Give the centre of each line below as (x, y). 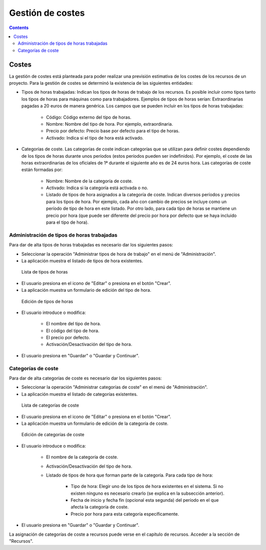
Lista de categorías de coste (50, 405)
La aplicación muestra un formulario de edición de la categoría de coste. (95, 423)
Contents (19, 28)
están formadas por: (42, 170)
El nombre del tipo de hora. (73, 324)
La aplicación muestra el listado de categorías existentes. (80, 394)
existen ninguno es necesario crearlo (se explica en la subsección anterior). (148, 493)
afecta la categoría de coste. (100, 507)
